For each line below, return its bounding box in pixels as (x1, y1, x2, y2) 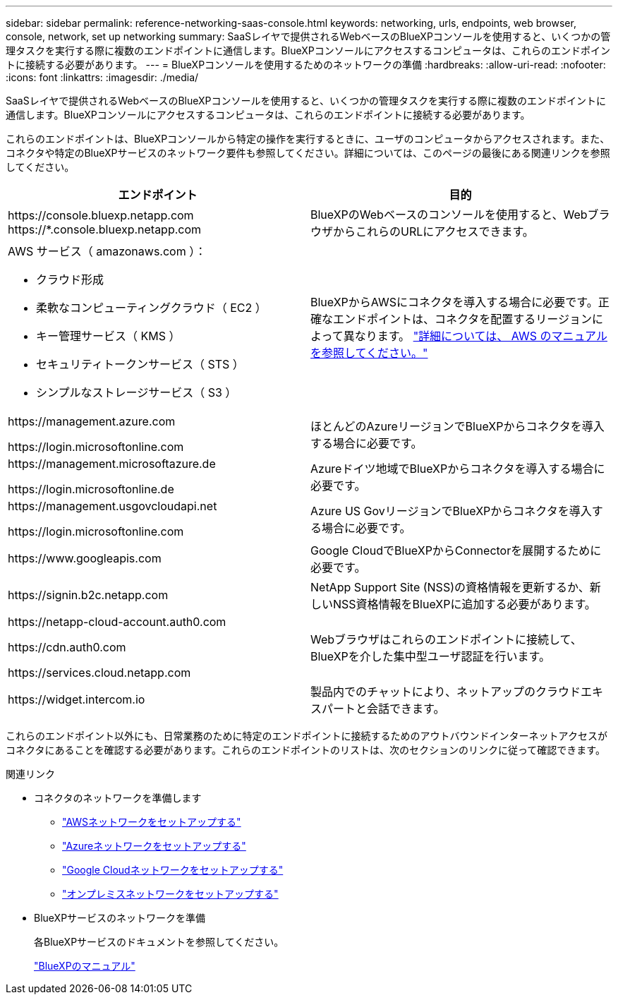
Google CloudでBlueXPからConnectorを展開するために (310, 543, 602, 558)
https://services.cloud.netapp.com (8, 665, 191, 680)
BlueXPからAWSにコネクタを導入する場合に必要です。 (310, 295, 598, 309)
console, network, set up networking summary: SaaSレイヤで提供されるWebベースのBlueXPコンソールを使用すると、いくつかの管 (6, 30, 611, 42)
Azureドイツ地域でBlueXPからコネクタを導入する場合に (310, 462, 605, 476)
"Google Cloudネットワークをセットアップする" (62, 864, 284, 876)
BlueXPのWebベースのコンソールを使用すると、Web (310, 207, 588, 222)
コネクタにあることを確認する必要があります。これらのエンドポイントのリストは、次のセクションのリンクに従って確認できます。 (6, 744, 605, 756)
